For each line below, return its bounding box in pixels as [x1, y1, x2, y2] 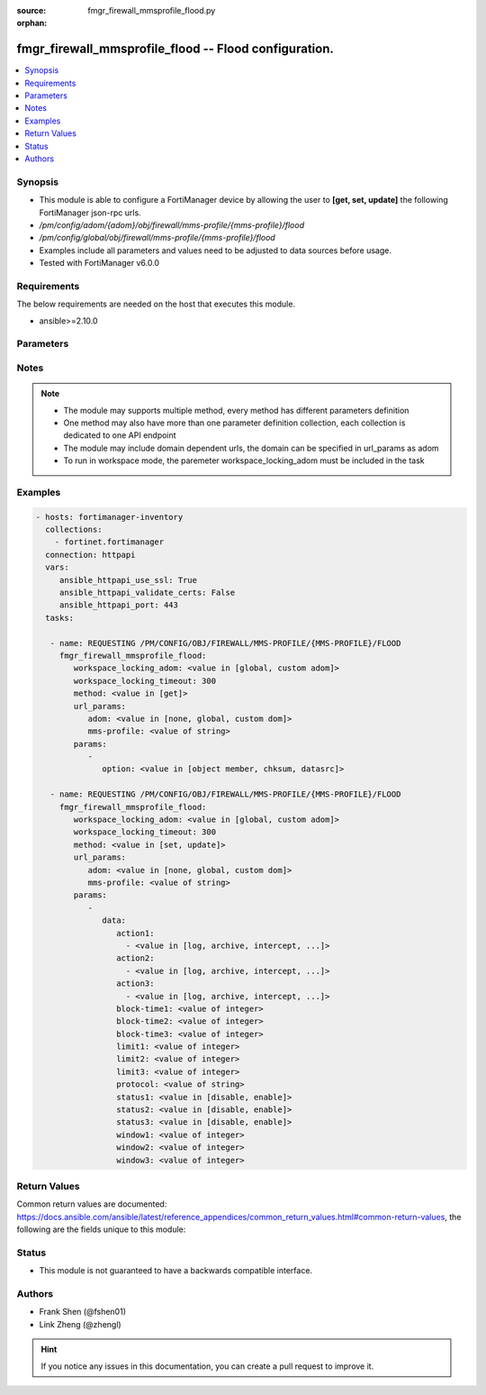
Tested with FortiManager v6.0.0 [39, 258, 160, 269]
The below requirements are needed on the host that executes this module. [16, 298, 296, 310]
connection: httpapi [45, 550, 136, 560]
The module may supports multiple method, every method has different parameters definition [63, 405, 409, 415]
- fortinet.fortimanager [54, 537, 165, 547]
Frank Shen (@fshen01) [39, 1307, 126, 1317]
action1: [115, 928, 155, 938]
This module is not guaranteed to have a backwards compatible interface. [39, 1265, 313, 1276]
